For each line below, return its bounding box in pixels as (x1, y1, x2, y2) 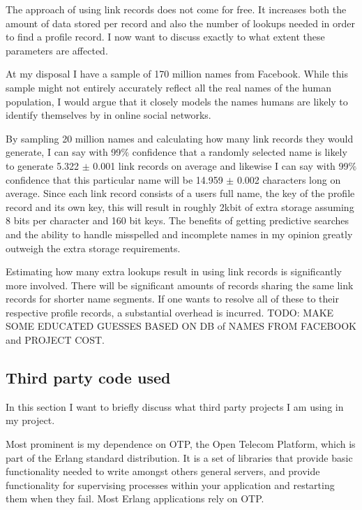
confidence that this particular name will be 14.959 (6, 172, 223, 187)
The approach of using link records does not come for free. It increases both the (6, 2, 347, 16)
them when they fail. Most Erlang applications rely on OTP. (6, 491, 264, 506)
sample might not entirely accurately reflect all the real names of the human (6, 80, 331, 94)
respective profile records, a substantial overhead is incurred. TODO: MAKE (6, 305, 334, 319)
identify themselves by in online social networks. (6, 108, 211, 122)
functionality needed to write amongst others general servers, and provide (6, 464, 320, 479)
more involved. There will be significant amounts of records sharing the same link (6, 277, 354, 292)
